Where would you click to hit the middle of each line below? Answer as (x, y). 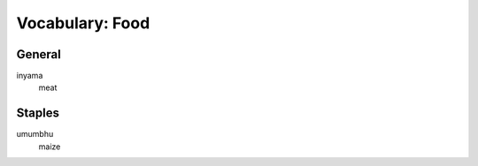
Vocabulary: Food (83, 23)
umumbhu (35, 134)
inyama (30, 76)
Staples (38, 113)
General (39, 54)
